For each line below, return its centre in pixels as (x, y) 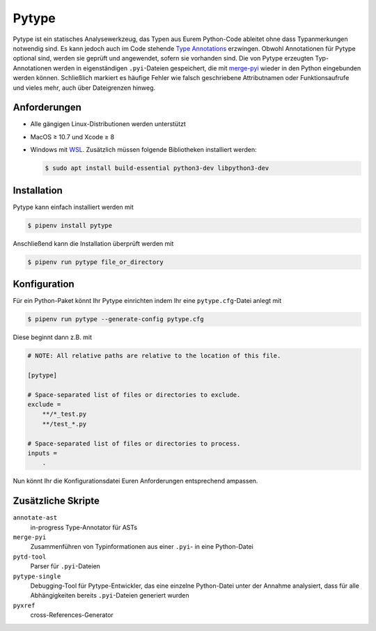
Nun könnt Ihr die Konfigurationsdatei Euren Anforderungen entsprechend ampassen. (135, 481)
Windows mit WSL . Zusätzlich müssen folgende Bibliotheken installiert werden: (143, 150)
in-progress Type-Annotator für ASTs (84, 527)
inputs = (42, 453)
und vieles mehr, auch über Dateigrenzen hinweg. (84, 88)
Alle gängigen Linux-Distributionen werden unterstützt (108, 124)
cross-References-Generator (72, 615)
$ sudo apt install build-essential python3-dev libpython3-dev (157, 168)
